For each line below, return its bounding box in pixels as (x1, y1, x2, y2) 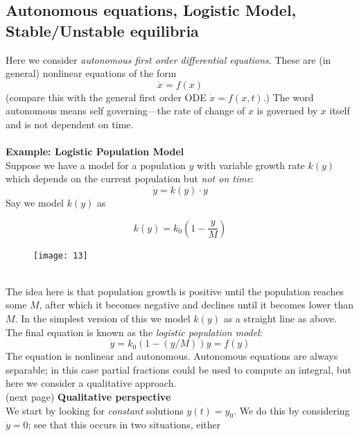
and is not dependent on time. (6, 116, 134, 131)
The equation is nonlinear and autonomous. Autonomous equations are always (6, 349, 338, 363)
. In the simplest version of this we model (15, 311, 191, 325)
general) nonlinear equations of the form (6, 66, 177, 80)
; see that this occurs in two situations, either (28, 417, 221, 432)
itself (329, 103, 350, 118)
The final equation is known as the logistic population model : (6, 324, 263, 339)
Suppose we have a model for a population (6, 157, 186, 172)
